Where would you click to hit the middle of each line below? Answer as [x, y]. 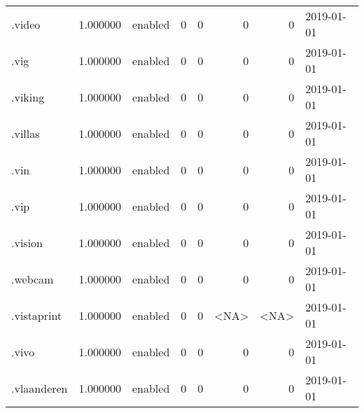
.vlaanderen [40, 388]
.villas [26, 133]
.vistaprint [37, 315]
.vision [27, 242]
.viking [28, 97]
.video [26, 24]
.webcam [33, 279]
